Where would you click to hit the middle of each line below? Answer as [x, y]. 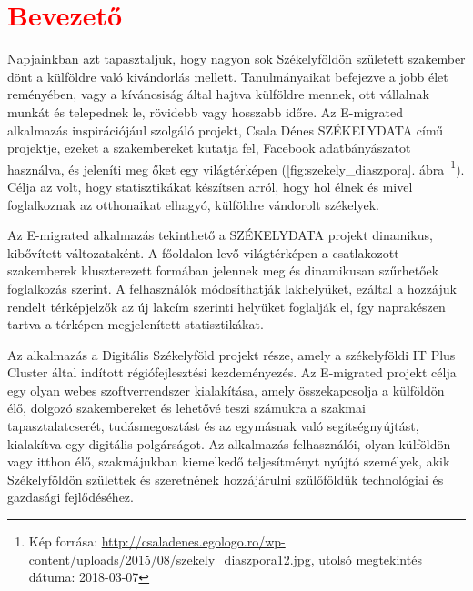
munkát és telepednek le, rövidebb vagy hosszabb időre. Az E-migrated [205, 111]
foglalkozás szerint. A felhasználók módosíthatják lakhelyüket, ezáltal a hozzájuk [232, 288]
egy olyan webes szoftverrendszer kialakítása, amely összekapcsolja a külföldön [226, 390]
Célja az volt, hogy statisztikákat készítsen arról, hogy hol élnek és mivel [210, 186]
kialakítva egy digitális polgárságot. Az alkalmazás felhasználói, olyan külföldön [229, 443]
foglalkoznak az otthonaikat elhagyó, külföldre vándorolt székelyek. [193, 204]
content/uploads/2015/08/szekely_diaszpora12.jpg [170, 559]
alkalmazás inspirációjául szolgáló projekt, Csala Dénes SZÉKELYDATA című [226, 130]
